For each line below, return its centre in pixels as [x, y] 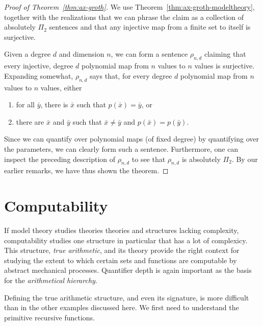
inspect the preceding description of [60, 159]
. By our [245, 159]
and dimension [82, 54]
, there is [54, 104]
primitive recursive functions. [50, 317]
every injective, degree [39, 66]
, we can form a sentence [149, 54]
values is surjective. [225, 66]
